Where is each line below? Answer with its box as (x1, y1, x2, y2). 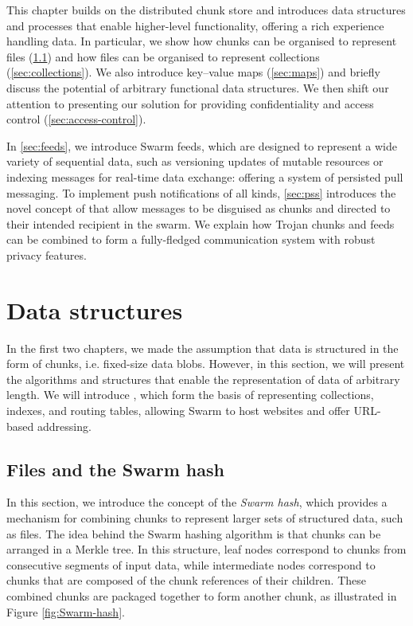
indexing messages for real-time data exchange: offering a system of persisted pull (6, 168, 403, 185)
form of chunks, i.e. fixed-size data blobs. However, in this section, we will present (6, 355, 405, 372)
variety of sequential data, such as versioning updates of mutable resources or (6, 153, 384, 170)
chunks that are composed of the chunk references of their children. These (6, 572, 366, 589)
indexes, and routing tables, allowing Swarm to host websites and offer (6, 402, 350, 418)
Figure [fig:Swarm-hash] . (6, 603, 125, 620)
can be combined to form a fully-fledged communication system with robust (6, 231, 376, 248)
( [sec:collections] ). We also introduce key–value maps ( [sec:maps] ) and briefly (6, 64, 380, 80)
